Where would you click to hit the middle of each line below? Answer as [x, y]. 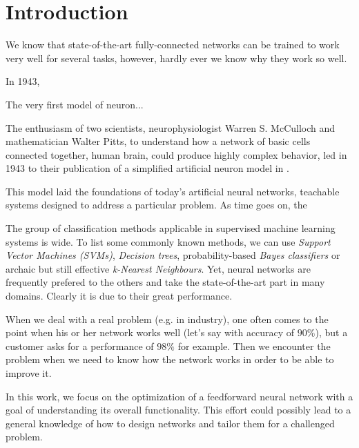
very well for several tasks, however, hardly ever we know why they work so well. [176, 58]
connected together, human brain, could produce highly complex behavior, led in [176, 154]
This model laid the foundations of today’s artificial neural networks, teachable [173, 191]
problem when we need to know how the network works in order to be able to [170, 359]
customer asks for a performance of [80, 345]
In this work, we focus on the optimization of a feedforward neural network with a [179, 396]
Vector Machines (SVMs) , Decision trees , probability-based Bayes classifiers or [173, 255]
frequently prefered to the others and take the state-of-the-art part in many [165, 282]
